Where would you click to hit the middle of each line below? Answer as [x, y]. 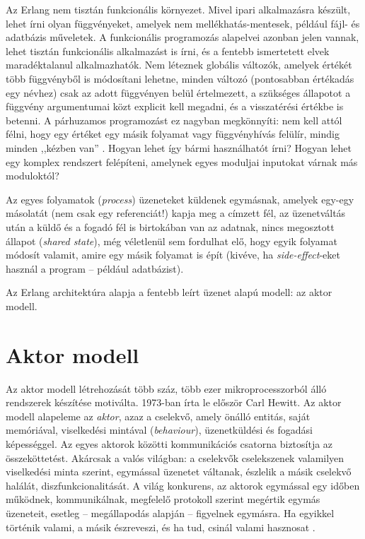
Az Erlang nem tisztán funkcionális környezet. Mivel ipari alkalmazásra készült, [178, 9]
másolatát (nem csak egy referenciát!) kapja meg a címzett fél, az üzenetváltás [176, 213]
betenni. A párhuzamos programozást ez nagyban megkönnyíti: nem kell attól [174, 120]
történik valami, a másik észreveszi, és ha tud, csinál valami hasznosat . [161, 527]
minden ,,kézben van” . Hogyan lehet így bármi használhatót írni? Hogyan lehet [179, 147]
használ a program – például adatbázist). [95, 268]
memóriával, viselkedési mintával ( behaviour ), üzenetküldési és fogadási [159, 430]
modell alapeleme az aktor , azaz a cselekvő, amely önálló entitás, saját [158, 416]
